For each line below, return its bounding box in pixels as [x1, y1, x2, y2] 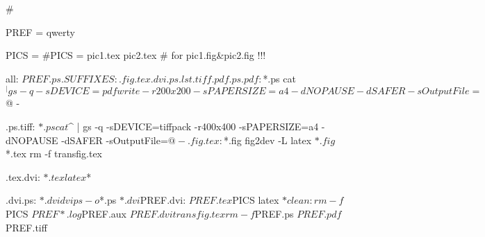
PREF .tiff [6, 220, 47, 234]
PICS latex [232, 193, 279, 207]
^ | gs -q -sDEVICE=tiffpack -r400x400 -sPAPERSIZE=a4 [68, 119, 319, 134]
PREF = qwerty [6, 24, 75, 39]
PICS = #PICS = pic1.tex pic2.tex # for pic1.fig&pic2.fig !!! [6, 48, 266, 62]
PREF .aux [81, 207, 126, 221]
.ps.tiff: [6, 119, 35, 134]
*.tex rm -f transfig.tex [6, 146, 102, 161]
